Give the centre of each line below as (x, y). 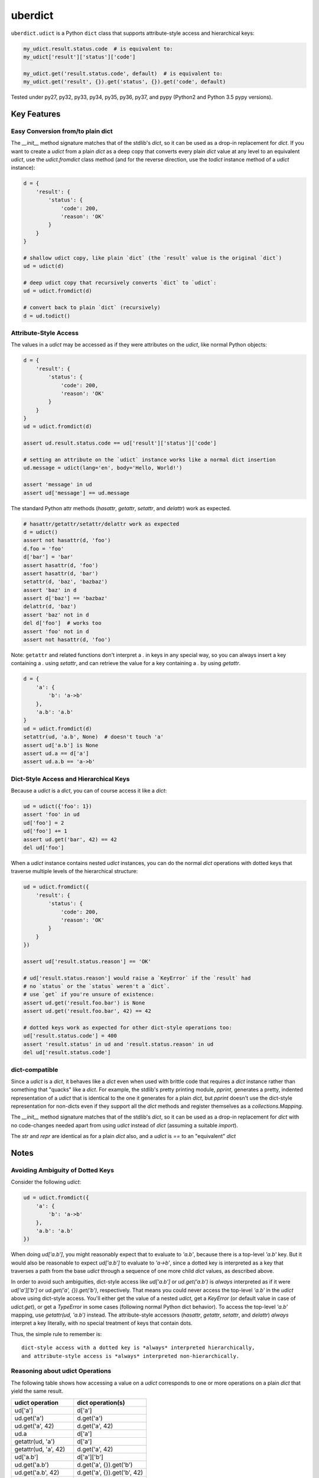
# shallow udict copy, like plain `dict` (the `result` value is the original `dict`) (153, 258)
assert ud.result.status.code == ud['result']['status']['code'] (120, 443)
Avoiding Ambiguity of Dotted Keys (63, 1171)
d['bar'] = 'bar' (48, 557)
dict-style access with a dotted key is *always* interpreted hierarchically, (138, 1348)
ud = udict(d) (44, 266)
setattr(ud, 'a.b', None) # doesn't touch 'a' (93, 737)
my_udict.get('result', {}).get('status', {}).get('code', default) (125, 82)
